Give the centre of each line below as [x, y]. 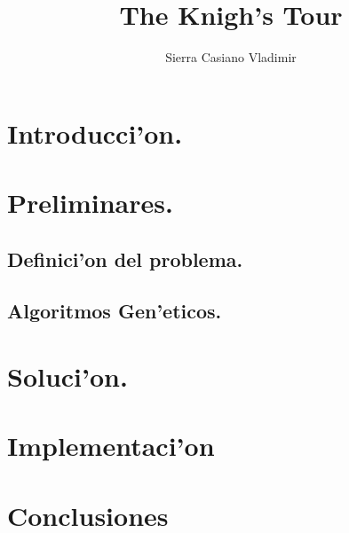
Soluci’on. [67, 376]
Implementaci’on [111, 446]
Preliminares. [90, 203]
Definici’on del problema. [125, 259]
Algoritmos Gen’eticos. [115, 311]
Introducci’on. [95, 133]
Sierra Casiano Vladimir [231, 57]
